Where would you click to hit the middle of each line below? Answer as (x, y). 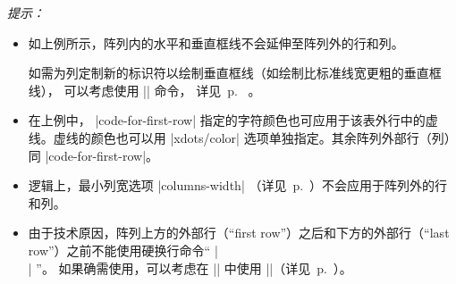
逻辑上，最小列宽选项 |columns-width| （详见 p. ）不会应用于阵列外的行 (238, 185)
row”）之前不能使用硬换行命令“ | (123, 250)
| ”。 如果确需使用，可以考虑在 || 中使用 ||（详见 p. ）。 (190, 267)
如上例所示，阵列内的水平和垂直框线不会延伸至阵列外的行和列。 (216, 42)
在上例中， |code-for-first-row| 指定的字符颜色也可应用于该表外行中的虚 (233, 120)
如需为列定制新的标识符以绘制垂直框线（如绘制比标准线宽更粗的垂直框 (235, 73)
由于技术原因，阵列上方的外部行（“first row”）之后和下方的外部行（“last (239, 233)
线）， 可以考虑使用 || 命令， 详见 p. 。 (144, 90)
